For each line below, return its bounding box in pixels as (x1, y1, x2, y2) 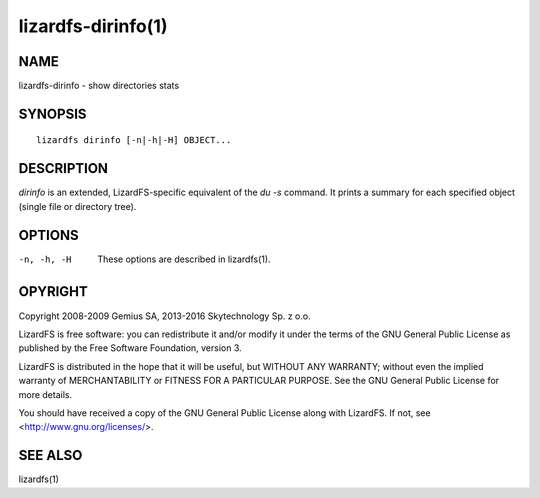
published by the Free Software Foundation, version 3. (18, 342, 242, 354)
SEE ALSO (18, 447, 83, 464)
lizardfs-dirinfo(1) (18, 15, 168, 37)
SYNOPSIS (18, 105, 87, 122)
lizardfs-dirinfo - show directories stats (18, 80, 180, 92)
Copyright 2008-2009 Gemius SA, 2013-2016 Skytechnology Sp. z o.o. (18, 310, 311, 322)
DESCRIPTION (18, 160, 109, 177)
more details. (18, 388, 73, 400)
